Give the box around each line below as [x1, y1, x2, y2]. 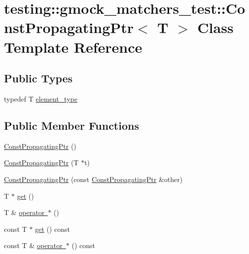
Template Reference [4, 36, 142, 57]
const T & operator [4, 240, 63, 251]
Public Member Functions [4, 117, 139, 133]
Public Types [4, 71, 73, 86]
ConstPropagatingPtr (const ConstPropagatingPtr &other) [4, 174, 183, 184]
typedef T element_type [4, 93, 77, 104]
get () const [35, 223, 70, 234]
